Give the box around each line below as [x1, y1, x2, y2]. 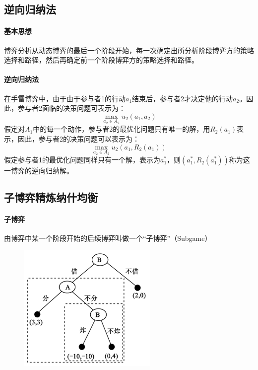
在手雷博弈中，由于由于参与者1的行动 [4, 93, 126, 103]
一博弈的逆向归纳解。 [4, 165, 73, 176]
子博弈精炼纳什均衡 [4, 190, 98, 205]
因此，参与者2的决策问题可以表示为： [17, 133, 139, 144]
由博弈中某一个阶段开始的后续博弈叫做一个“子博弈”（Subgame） [4, 233, 212, 243]
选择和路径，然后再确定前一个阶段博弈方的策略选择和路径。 [4, 55, 198, 65]
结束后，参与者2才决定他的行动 [132, 93, 233, 103]
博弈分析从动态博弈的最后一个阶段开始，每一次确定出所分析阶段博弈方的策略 [4, 45, 254, 55]
